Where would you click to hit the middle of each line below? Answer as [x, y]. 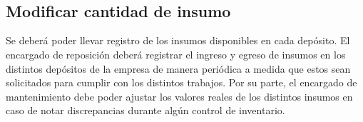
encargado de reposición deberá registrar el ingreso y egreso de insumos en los [176, 54]
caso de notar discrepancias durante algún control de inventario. [145, 110]
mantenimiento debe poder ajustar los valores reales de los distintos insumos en [179, 96]
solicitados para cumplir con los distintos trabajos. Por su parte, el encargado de [181, 82]
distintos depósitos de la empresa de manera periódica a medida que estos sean [178, 68]
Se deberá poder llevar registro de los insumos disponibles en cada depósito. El [178, 40]
